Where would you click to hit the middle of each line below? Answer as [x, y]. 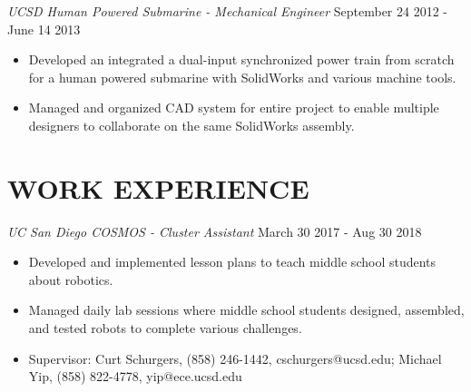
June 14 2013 [44, 29]
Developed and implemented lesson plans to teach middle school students [232, 262]
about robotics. [71, 279]
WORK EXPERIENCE [158, 187]
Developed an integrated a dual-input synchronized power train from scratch [241, 59]
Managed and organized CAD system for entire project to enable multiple [234, 108]
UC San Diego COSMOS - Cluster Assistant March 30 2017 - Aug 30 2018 [215, 231]
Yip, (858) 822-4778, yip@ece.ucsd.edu [135, 376]
